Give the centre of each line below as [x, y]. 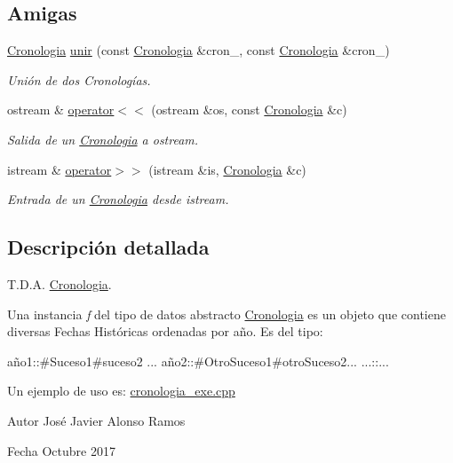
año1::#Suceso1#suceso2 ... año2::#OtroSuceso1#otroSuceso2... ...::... [198, 361]
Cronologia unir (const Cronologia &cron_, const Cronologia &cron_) [199, 50]
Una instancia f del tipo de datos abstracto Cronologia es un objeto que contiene [226, 314]
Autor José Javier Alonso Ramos [96, 420]
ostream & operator [61, 110]
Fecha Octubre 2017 [61, 450]
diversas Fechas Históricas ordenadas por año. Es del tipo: [165, 331]
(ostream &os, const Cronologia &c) [249, 110]
